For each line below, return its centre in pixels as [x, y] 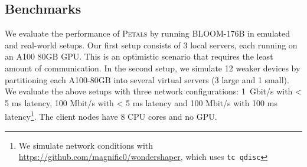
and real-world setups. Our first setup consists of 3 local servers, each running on [151, 45]
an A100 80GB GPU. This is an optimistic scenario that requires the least [139, 56]
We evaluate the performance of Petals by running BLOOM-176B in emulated [147, 33]
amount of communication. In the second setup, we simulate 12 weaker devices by [153, 68]
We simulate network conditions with [86, 145]
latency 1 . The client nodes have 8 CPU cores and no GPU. [111, 116]
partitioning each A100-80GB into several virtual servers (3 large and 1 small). [147, 79]
